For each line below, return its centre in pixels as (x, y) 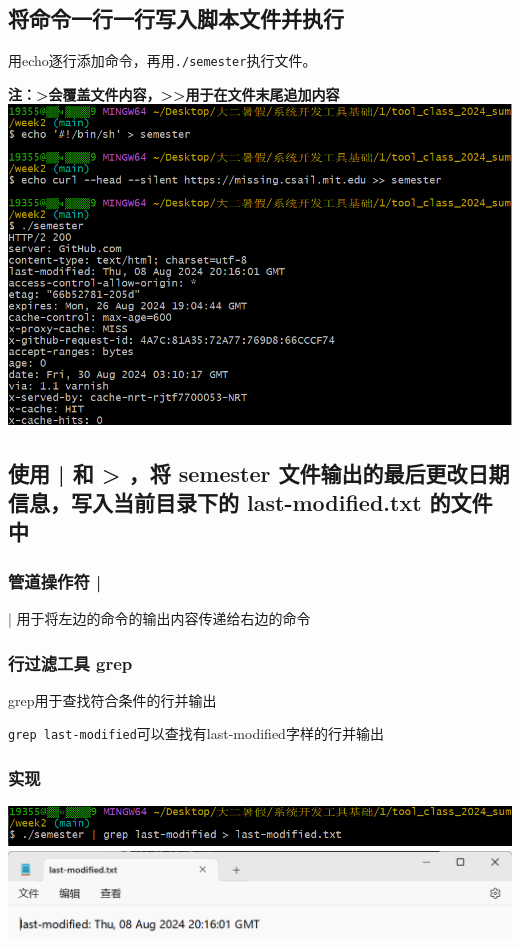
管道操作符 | (55, 580)
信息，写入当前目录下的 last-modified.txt (215, 502)
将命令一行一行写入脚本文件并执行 (176, 18)
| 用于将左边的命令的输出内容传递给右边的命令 (159, 618)
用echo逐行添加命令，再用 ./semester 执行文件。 (162, 60)
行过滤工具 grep (70, 662)
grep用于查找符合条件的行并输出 (112, 699)
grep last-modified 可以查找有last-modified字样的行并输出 (196, 733)
